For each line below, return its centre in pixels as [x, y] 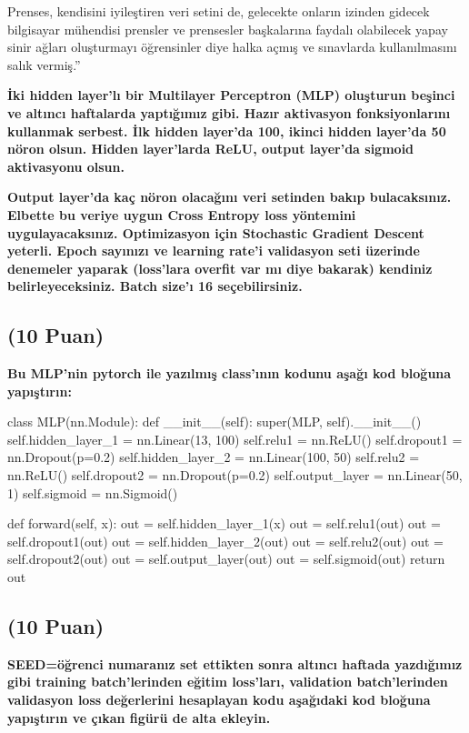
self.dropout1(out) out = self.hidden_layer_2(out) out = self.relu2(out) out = [225, 541]
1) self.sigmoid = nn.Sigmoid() [93, 492]
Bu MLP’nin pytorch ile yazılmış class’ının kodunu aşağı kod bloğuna [230, 373]
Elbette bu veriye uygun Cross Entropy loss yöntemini [182, 214]
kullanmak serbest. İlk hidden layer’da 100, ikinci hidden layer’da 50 [227, 131]
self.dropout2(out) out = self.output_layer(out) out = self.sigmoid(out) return [226, 559]
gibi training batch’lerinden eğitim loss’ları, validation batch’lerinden [228, 682]
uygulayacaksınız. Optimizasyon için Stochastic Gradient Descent [216, 232]
